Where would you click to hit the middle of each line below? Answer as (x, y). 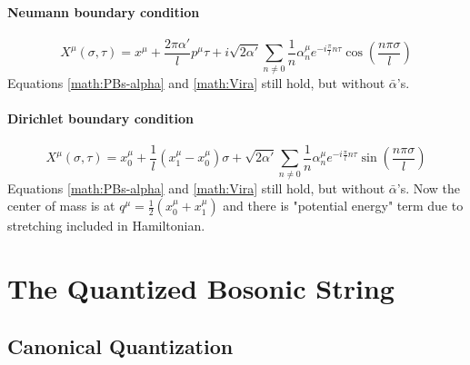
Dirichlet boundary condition (100, 118)
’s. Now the (429, 187)
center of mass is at (61, 206)
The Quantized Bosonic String (201, 288)
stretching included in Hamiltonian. (106, 226)
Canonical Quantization (120, 345)
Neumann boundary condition (104, 11)
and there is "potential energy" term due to (343, 206)
